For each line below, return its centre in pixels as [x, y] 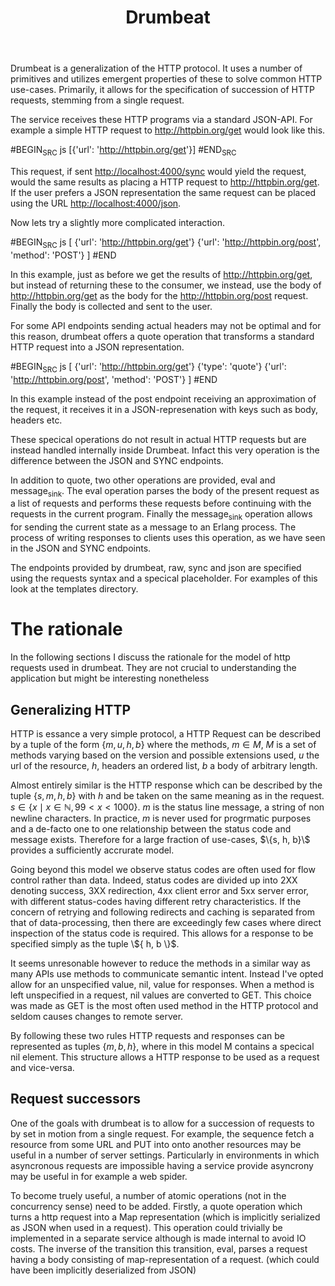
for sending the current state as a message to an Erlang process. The [153, 527]
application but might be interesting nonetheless [110, 678]
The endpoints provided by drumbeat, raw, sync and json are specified [156, 568]
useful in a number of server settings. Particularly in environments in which [165, 1155]
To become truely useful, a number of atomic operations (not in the [148, 1195]
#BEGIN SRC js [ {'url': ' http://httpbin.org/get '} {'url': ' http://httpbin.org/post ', [166, 243]
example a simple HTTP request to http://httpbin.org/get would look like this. [168, 130]
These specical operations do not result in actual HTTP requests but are [158, 439]
